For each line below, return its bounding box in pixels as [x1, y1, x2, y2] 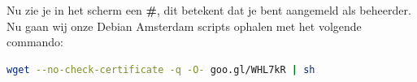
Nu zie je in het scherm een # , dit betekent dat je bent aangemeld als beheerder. [7, 2, 411, 18]
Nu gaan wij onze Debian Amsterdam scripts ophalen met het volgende [7, 17, 362, 34]
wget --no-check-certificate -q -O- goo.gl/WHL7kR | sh [7, 63, 315, 76]
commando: [7, 33, 63, 50]
